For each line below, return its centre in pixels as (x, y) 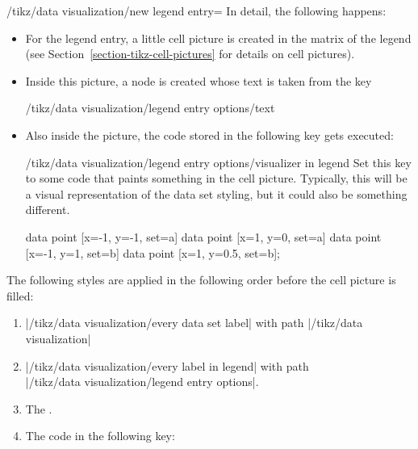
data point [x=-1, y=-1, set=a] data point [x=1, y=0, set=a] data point (203, 236)
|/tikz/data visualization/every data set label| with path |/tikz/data (194, 323)
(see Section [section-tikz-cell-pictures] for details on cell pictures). (190, 54)
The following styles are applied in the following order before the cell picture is (201, 280)
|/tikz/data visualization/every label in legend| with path (167, 365)
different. (48, 210)
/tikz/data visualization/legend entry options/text (150, 108)
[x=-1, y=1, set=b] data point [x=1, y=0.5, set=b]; (153, 252)
